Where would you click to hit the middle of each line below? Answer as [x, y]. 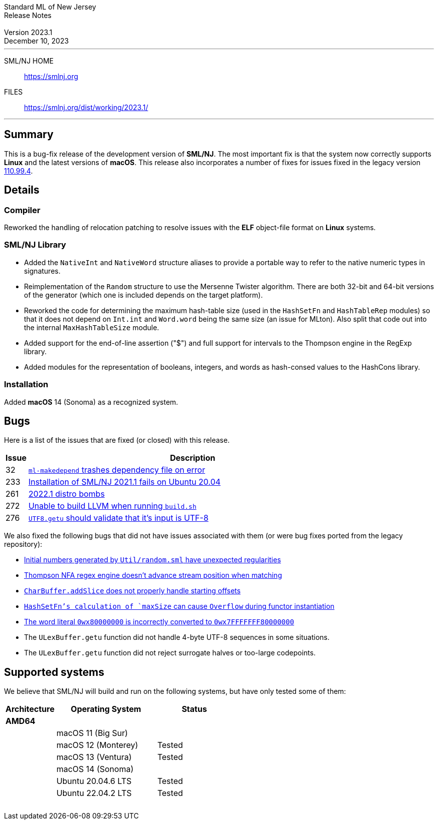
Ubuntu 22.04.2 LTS [94, 793]
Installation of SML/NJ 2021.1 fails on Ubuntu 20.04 [124, 482]
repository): [23, 544]
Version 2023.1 [28, 32]
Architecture [30, 709]
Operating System [106, 709]
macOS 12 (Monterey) [97, 745]
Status [194, 709]
